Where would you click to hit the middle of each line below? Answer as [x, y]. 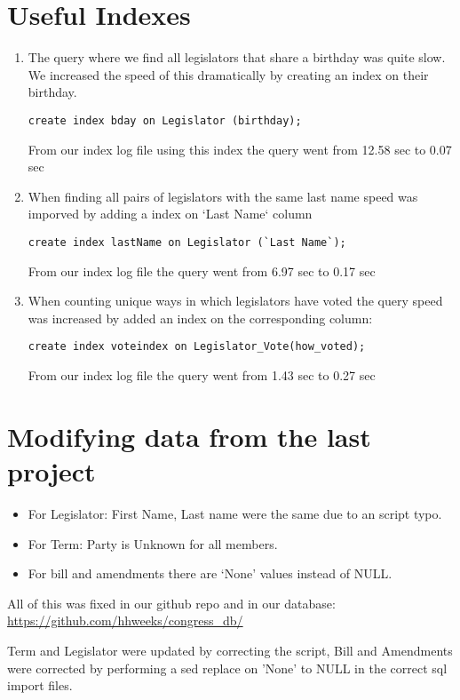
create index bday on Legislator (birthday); [165, 120]
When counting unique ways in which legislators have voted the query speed [235, 301]
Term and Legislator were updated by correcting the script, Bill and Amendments [230, 650]
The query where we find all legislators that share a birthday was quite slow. [237, 57]
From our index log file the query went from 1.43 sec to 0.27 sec [202, 375]
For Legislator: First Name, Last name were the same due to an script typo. [235, 513]
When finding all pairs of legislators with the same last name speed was [223, 196]
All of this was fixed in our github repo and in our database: [171, 603]
